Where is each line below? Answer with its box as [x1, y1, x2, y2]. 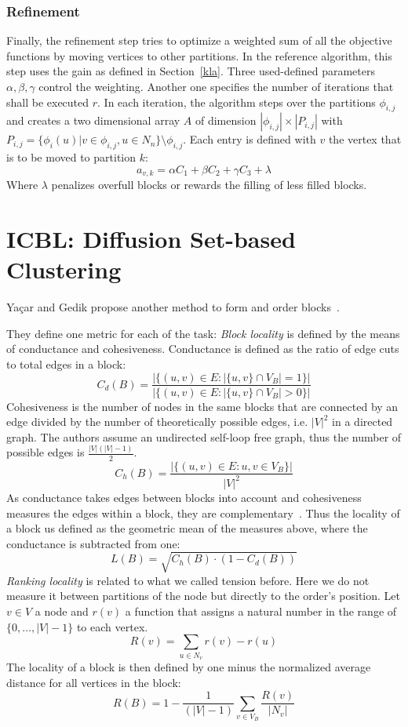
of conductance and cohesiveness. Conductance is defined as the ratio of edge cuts [6, 340, 399, 357]
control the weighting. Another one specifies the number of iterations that [38, 78, 394, 94]
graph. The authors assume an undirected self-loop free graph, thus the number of [6, 428, 402, 445]
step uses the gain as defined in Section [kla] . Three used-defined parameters [6, 63, 375, 79]
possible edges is [6, 444, 85, 460]
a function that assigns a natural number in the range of [125, 603, 397, 620]
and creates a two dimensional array [6, 112, 180, 129]
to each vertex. [76, 618, 148, 634]
